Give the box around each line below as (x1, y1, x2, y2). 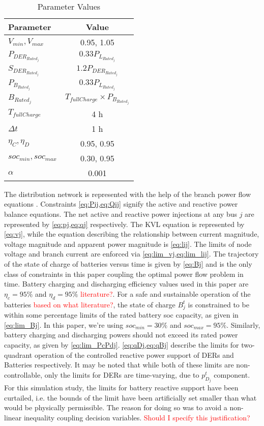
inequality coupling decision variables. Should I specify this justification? (23, 412, 250, 423)
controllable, (4, 369, 43, 380)
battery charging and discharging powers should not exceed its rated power (4, 329, 238, 340)
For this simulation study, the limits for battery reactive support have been (4, 382, 239, 393)
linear (4, 412, 22, 423)
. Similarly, (226, 319, 260, 330)
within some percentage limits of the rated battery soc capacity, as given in (4, 309, 239, 320)
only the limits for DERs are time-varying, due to (44, 369, 199, 380)
